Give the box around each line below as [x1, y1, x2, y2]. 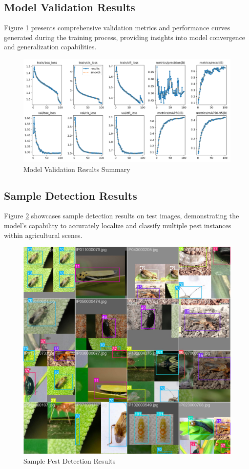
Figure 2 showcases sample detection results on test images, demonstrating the [4, 211, 239, 221]
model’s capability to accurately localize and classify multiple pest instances [4, 220, 231, 230]
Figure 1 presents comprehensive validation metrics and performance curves [4, 22, 230, 33]
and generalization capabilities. [4, 42, 97, 52]
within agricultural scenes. [4, 230, 83, 240]
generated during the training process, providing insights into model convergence [4, 32, 246, 42]
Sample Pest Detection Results [23, 455, 116, 466]
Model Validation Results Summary [23, 164, 130, 174]
